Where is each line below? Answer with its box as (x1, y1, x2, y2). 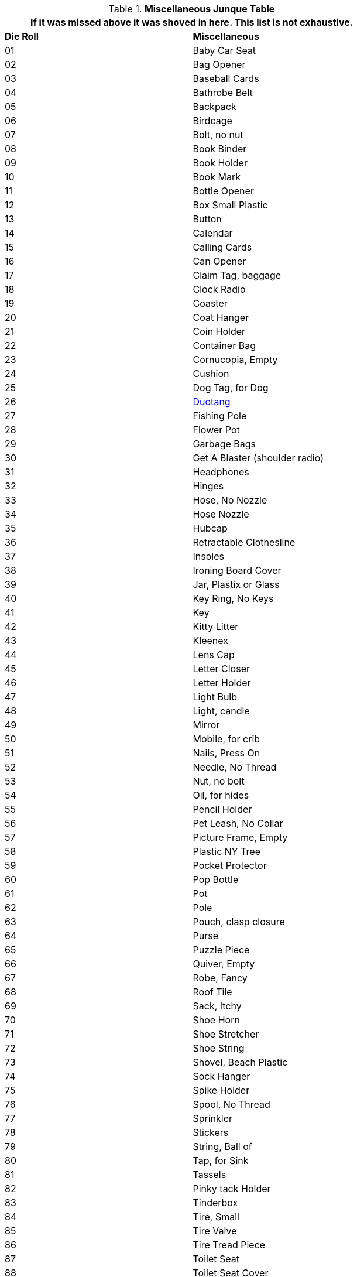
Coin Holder (193, 326, 246, 337)
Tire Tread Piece (193, 1239, 266, 1251)
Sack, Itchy (193, 1000, 242, 1012)
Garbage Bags (193, 438, 256, 450)
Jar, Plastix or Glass (193, 578, 280, 590)
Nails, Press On (193, 747, 260, 759)
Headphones (193, 466, 249, 478)
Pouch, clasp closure (193, 916, 285, 927)
